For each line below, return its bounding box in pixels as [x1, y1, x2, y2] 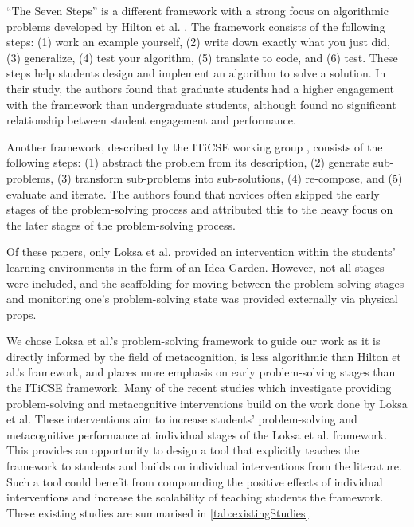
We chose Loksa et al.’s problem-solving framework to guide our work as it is [6, 332, 381, 349]
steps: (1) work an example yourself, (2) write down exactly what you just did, [6, 33, 390, 50]
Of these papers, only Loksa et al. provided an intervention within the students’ [6, 243, 396, 260]
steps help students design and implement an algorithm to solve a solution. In [6, 65, 386, 81]
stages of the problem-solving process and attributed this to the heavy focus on [6, 201, 393, 218]
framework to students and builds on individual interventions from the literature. [6, 458, 402, 474]
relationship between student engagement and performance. [6, 112, 296, 128]
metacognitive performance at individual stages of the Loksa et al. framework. [6, 426, 388, 442]
